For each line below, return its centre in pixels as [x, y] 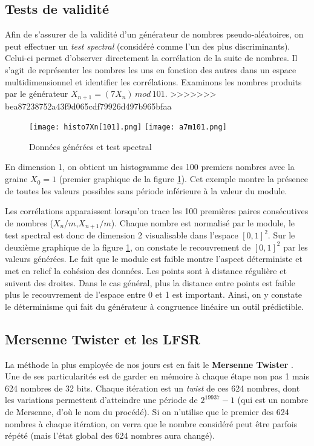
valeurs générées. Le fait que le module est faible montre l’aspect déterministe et [154, 259]
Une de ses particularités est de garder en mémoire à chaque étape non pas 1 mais [157, 376]
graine [16, 179]
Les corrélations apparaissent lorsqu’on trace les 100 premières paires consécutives [157, 211]
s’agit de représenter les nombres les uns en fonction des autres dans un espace [151, 69]
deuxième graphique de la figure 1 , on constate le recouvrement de [128, 247]
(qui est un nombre [273, 400]
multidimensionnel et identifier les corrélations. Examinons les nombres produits [153, 81]
